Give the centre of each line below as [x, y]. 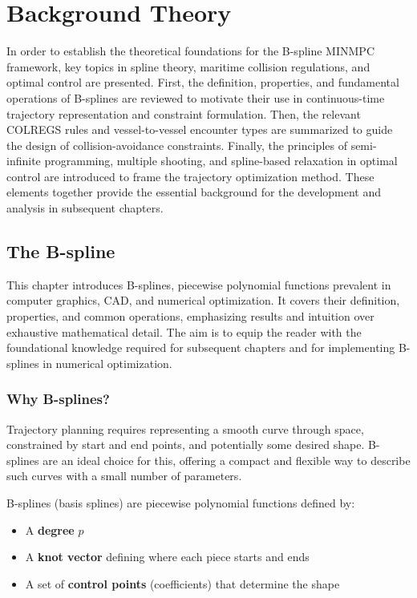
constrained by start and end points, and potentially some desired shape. [186, 444]
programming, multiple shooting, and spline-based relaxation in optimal [221, 161]
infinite [24, 161]
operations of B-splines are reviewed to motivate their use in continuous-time [196, 97]
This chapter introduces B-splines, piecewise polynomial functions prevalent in [199, 284]
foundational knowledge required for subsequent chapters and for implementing [201, 347]
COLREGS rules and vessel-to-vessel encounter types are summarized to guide [200, 129]
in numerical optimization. [107, 363]
